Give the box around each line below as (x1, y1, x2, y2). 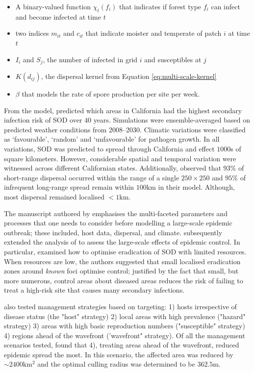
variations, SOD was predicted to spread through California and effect (4, 144, 215, 153)
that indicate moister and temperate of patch (85, 28, 222, 38)
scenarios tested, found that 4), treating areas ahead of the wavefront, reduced (4, 340, 239, 350)
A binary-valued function (15, 1, 91, 11)
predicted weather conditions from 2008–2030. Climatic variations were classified (4, 124, 246, 134)
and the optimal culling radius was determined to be (37, 359, 195, 369)
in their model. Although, (158, 182, 235, 192)
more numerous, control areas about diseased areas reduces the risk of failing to (4, 275, 243, 285)
